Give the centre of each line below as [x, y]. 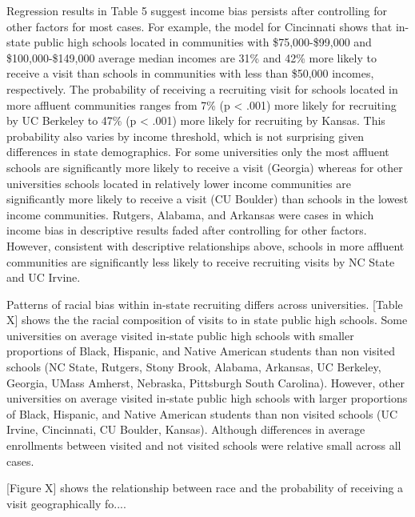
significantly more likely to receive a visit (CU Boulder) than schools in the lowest [207, 199]
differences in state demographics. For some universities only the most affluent [198, 152]
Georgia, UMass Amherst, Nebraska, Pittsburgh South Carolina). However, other [206, 382]
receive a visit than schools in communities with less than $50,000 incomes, [190, 73]
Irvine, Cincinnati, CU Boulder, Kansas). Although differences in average [186, 429]
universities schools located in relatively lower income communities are [179, 183]
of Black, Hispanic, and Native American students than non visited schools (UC [202, 413]
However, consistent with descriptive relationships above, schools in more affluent [206, 245]
